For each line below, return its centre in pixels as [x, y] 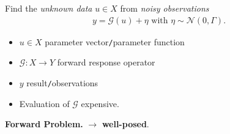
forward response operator [106, 62]
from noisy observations [165, 8]
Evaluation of [44, 103]
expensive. [100, 103]
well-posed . [125, 124]
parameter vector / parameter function [115, 41]
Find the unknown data [49, 8]
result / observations [62, 82]
